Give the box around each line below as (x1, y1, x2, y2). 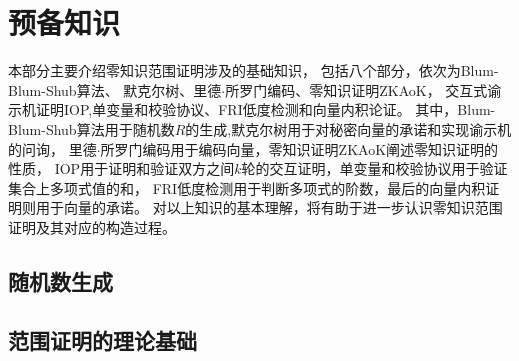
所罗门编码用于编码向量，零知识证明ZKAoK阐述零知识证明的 (100, 138, 499, 159)
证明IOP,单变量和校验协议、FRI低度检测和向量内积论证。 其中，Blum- (35, 99, 496, 120)
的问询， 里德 (8, 138, 97, 159)
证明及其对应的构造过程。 (8, 216, 176, 237)
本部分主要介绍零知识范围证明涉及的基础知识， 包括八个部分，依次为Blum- (8, 60, 499, 81)
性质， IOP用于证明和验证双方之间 (8, 158, 235, 179)
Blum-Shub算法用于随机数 (8, 118, 175, 139)
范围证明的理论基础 (8, 324, 197, 355)
